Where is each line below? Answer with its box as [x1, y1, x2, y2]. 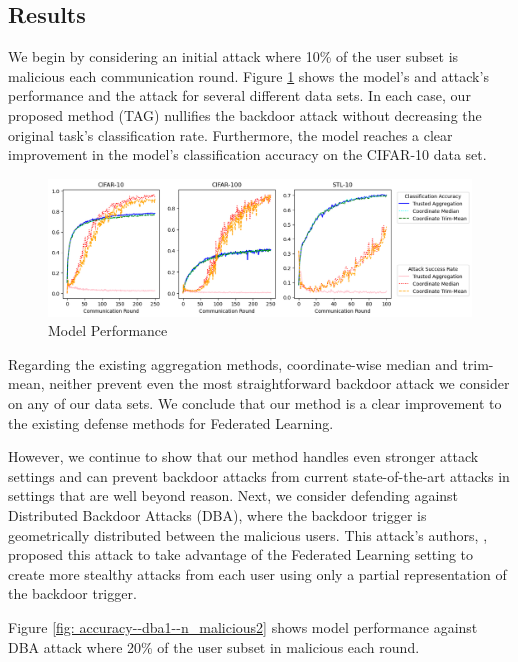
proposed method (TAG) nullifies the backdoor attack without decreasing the [8, 104, 482, 125]
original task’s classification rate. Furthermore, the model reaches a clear [8, 124, 453, 145]
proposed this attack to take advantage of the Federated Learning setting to [8, 544, 474, 565]
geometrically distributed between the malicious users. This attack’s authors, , [8, 524, 488, 545]
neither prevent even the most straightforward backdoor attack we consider [49, 373, 510, 394]
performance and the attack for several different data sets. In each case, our [8, 85, 471, 106]
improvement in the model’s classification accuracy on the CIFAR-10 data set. [8, 144, 487, 165]
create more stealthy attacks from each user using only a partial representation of [8, 563, 507, 584]
